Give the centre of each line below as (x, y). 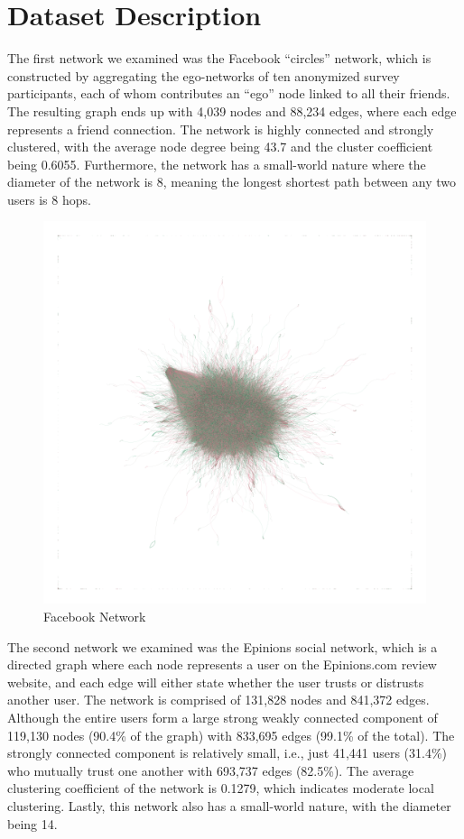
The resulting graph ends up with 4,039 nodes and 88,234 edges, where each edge (232, 111)
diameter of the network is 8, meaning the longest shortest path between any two (232, 182)
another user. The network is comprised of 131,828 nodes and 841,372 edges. (218, 700)
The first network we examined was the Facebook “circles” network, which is (219, 58)
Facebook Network (95, 617)
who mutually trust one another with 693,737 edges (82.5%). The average (211, 770)
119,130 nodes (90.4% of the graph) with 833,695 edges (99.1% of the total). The (231, 735)
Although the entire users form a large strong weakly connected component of (223, 718)
